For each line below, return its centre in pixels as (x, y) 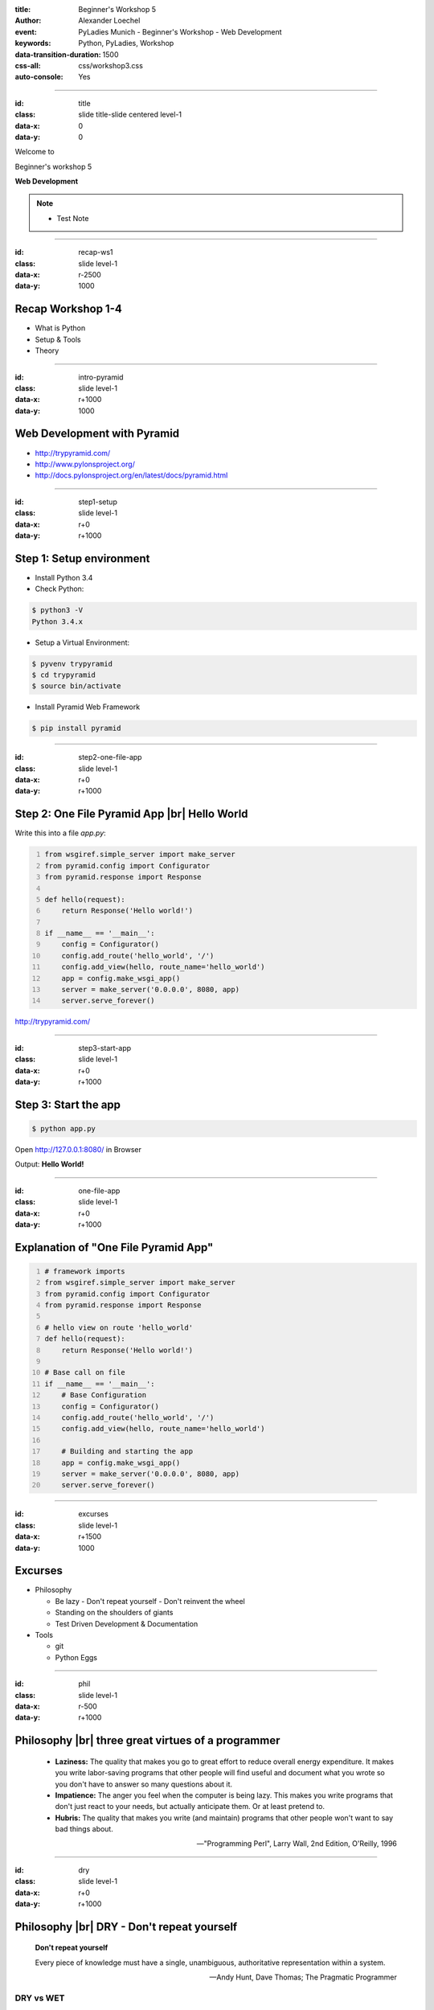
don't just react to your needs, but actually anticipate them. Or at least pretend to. (190, 1807)
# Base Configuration (104, 1395)
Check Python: (59, 589)
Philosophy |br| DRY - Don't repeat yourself (126, 1927)
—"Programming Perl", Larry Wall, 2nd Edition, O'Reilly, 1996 (297, 1844)
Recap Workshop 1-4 (68, 309)
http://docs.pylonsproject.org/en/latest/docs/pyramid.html (131, 475)
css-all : (28, 65)
